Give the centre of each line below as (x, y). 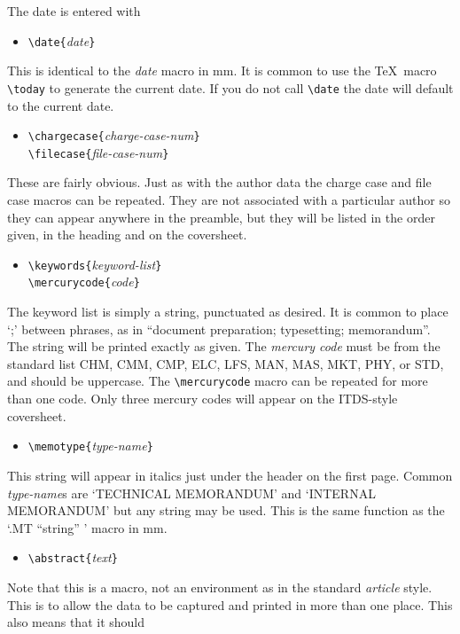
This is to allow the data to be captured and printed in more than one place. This (230, 604)
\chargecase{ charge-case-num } (114, 135)
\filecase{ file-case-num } (98, 152)
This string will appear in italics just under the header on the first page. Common (230, 475)
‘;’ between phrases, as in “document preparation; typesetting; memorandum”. (219, 329)
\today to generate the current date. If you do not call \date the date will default (230, 87)
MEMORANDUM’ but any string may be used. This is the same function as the (226, 510)
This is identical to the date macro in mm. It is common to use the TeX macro (222, 70)
